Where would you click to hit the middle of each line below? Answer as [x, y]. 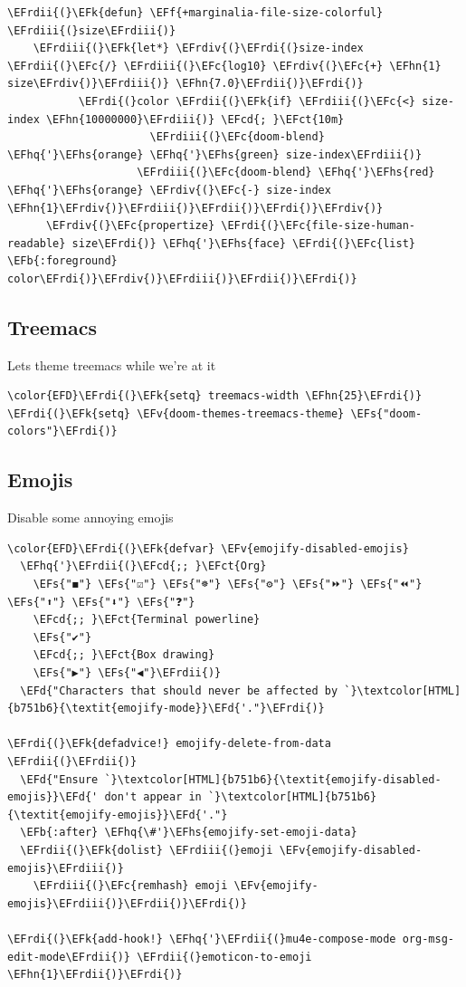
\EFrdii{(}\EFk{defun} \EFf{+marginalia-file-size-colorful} [195, 13]
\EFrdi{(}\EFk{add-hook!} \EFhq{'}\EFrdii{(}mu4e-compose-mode [202, 939]
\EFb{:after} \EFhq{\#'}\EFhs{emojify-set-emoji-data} [189, 833]
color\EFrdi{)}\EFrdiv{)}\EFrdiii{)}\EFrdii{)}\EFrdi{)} [182, 278]
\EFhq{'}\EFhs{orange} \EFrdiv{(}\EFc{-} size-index [169, 190]
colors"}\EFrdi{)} [62, 431]
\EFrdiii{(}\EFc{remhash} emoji [130, 886]
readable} [37, 243]
